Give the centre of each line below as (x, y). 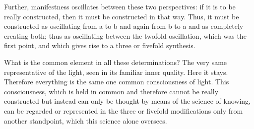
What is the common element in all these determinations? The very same (116, 62)
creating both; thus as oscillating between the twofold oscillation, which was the (125, 35)
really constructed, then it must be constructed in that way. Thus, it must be (122, 16)
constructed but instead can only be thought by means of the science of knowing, (127, 101)
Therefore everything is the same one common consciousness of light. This (117, 82)
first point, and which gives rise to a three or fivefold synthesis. (100, 45)
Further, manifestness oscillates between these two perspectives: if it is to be (120, 6)
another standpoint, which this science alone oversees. (86, 120)
